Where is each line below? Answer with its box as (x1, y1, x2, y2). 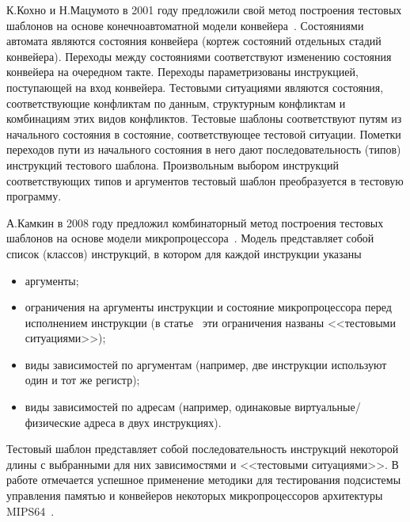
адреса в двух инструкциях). (84, 413, 222, 430)
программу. (6, 188, 62, 204)
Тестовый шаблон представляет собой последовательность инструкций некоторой (6, 440, 399, 457)
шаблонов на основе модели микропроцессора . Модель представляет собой (6, 230, 374, 246)
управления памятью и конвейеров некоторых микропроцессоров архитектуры (6, 487, 383, 504)
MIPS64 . (6, 502, 55, 519)
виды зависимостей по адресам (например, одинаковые (25, 398, 291, 415)
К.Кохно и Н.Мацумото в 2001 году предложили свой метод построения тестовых (6, 2, 402, 17)
